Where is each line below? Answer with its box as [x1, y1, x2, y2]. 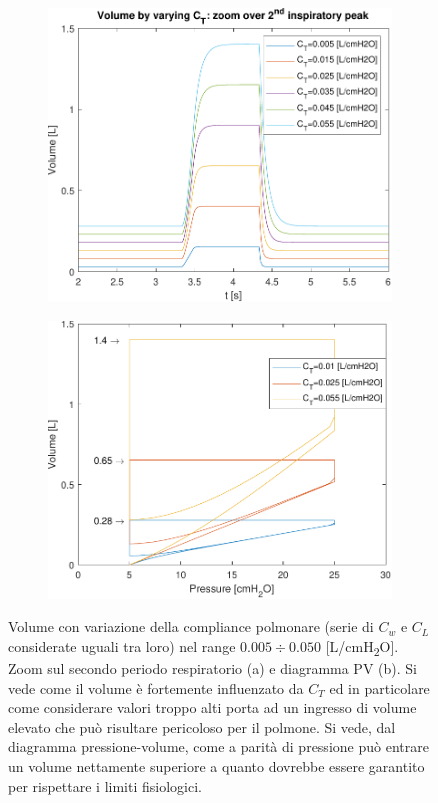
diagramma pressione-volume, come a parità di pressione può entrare [8, 736, 429, 757]
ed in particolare [329, 677, 430, 698]
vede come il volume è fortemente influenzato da [8, 677, 304, 698]
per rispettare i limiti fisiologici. [8, 775, 202, 796]
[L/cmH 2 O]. [325, 635, 399, 659]
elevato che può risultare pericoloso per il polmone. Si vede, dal [8, 716, 396, 737]
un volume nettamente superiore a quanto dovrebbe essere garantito [8, 755, 425, 776]
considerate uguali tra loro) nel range [8, 635, 236, 656]
